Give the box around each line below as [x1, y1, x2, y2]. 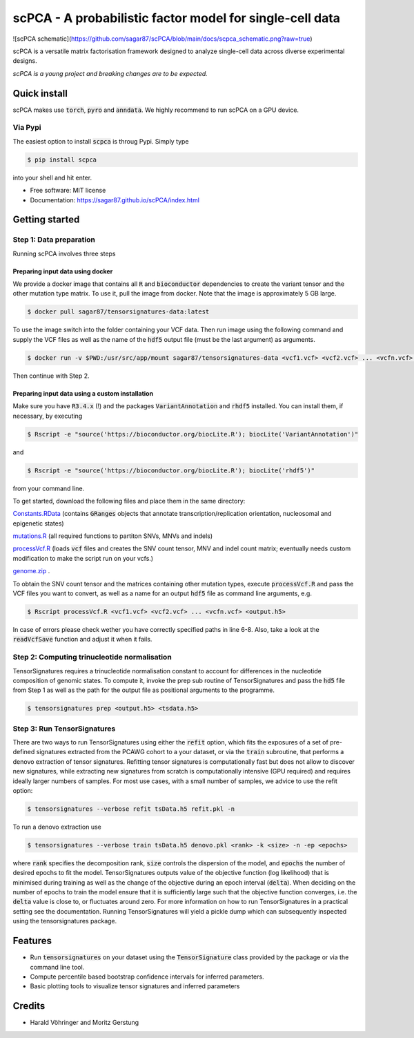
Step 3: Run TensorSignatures [12, 724, 116, 733]
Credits [12, 1000, 46, 1012]
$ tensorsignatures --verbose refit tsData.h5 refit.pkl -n [27, 805, 235, 813]
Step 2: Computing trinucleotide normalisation [12, 653, 172, 662]
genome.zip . [12, 567, 50, 575]
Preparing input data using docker [12, 267, 113, 276]
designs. [12, 57, 37, 65]
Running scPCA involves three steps [12, 249, 116, 258]
